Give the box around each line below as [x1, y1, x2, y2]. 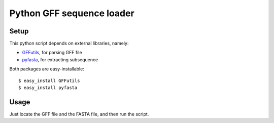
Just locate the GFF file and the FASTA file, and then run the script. [9, 111, 149, 117]
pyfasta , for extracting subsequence [22, 56, 98, 63]
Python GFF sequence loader [9, 8, 134, 19]
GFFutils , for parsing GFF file [22, 50, 82, 56]
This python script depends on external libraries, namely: [9, 40, 129, 47]
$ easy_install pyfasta [18, 85, 78, 91]
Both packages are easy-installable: [9, 66, 85, 72]
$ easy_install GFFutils [18, 77, 80, 84]
